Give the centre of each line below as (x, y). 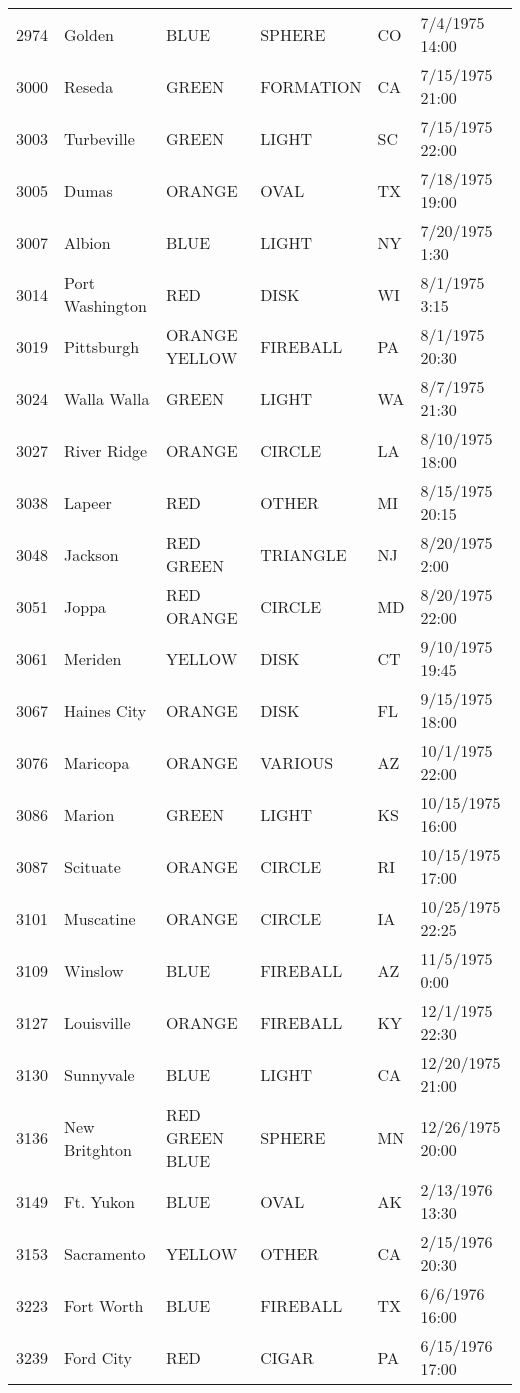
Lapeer (88, 502)
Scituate (92, 866)
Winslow (94, 970)
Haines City (105, 710)
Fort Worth (104, 1305)
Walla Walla (107, 398)
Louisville (97, 1022)
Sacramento (105, 1253)
